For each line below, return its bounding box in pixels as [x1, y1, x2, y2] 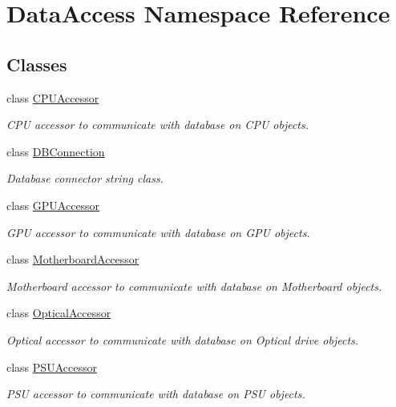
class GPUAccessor [6, 196, 100, 213]
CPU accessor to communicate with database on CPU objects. [6, 116, 309, 133]
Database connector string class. [6, 170, 164, 187]
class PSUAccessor [6, 358, 97, 375]
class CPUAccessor [6, 89, 99, 106]
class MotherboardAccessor [6, 251, 139, 268]
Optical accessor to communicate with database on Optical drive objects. [6, 331, 359, 348]
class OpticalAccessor [6, 304, 111, 321]
